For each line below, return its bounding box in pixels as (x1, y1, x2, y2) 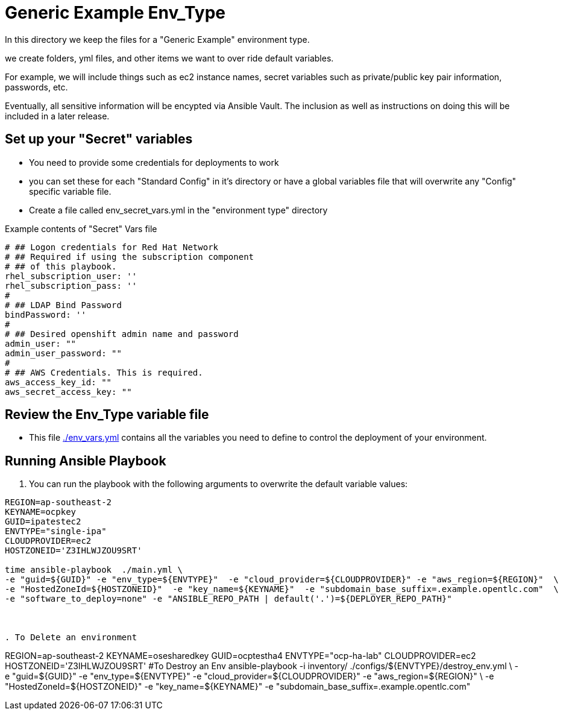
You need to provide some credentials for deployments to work (29, 157, 279, 168)
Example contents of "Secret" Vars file (5, 223, 157, 234)
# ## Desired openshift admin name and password (5, 329, 239, 339)
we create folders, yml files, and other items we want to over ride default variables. (5, 52, 334, 63)
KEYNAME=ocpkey (5, 507, 77, 517)
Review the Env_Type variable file (5, 407, 209, 423)
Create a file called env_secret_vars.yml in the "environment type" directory (29, 204, 328, 215)
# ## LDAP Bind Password (5, 300, 122, 310)
